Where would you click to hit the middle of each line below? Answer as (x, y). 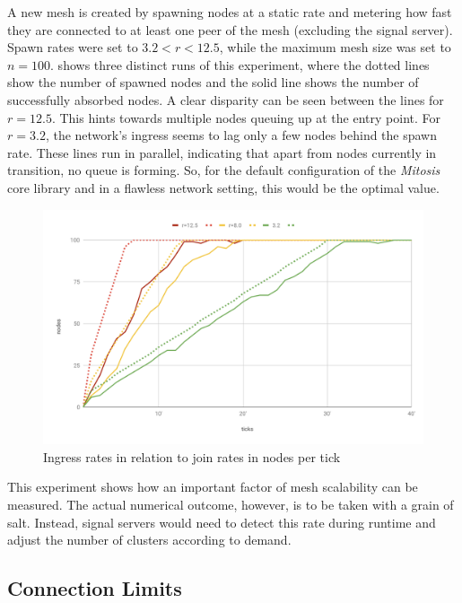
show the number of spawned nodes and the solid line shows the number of (213, 82)
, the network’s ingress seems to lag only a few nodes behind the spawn (241, 135)
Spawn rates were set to (73, 47)
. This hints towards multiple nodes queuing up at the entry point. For (246, 117)
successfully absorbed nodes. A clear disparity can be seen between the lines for (226, 99)
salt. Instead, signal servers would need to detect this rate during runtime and (222, 522)
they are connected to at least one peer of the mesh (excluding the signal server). (230, 29)
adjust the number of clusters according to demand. (149, 540)
